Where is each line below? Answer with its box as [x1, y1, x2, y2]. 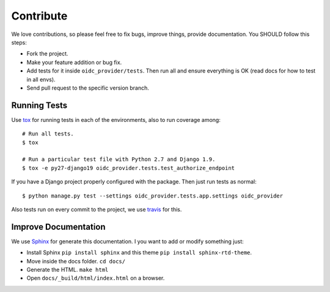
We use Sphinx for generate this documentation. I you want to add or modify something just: [11, 238, 244, 245]
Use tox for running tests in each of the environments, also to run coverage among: [11, 116, 221, 123]
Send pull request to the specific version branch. [26, 84, 150, 91]
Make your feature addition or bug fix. [26, 59, 122, 66]
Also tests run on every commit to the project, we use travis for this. [11, 205, 182, 213]
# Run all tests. [22, 130, 74, 137]
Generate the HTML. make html [26, 266, 109, 273]
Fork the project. [26, 50, 68, 57]
